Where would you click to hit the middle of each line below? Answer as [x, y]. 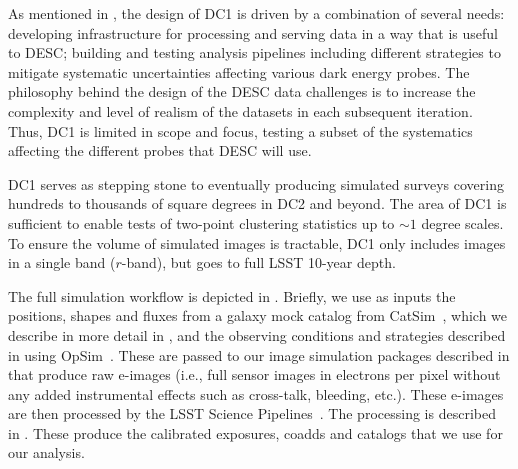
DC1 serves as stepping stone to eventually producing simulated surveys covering [256, 183]
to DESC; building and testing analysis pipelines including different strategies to [254, 52]
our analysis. [46, 452]
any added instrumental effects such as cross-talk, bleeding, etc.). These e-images [256, 393]
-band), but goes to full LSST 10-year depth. [258, 262]
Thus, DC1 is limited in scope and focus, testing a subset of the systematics [240, 130]
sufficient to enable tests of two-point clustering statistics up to [201, 222]
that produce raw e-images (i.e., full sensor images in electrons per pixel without [254, 374]
